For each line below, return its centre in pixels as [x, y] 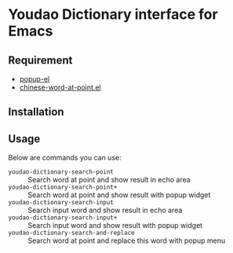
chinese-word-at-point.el [60, 87]
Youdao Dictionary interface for [113, 15]
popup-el [35, 79]
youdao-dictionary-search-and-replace [71, 233]
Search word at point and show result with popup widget [119, 195]
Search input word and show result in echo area [105, 211]
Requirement [40, 60]
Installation [36, 112]
